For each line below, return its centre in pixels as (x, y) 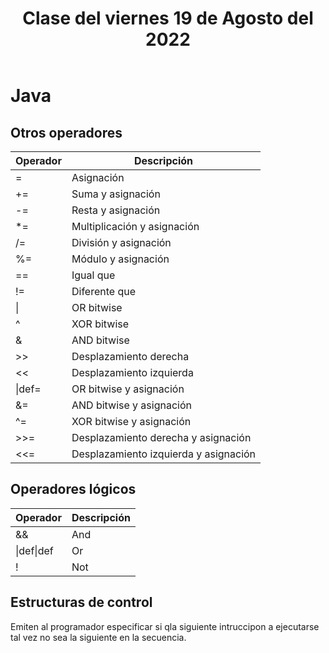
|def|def (34, 550)
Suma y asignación (116, 194)
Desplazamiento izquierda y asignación (164, 454)
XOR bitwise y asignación (131, 421)
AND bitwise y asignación (131, 405)
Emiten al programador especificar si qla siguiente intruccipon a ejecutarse (165, 626)
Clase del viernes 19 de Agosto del (168, 18)
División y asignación (121, 242)
